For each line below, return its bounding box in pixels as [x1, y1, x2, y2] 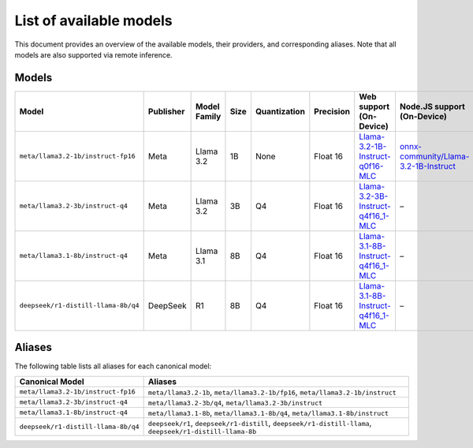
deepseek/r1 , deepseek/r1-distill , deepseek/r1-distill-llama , [147, 417, 372, 428]
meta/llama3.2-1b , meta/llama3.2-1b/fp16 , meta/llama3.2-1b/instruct [147, 386, 397, 398]
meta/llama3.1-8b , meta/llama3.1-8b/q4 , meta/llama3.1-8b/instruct [147, 407, 389, 418]
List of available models [14, 12, 173, 29]
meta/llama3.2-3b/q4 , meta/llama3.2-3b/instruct [147, 397, 323, 408]
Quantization [255, 106, 305, 117]
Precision [314, 106, 351, 117]
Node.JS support [399, 101, 465, 112]
